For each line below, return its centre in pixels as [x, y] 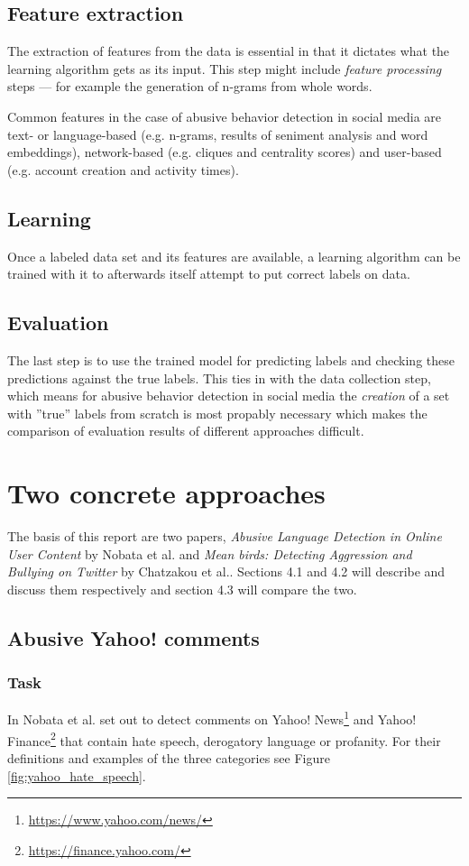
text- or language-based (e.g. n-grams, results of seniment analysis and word [218, 134]
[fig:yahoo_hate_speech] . [77, 775]
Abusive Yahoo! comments [133, 637]
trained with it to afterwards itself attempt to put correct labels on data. [209, 274]
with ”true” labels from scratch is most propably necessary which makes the [217, 413]
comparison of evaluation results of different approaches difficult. [186, 431]
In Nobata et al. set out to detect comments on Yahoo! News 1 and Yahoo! [212, 718]
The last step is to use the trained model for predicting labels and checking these [231, 359]
